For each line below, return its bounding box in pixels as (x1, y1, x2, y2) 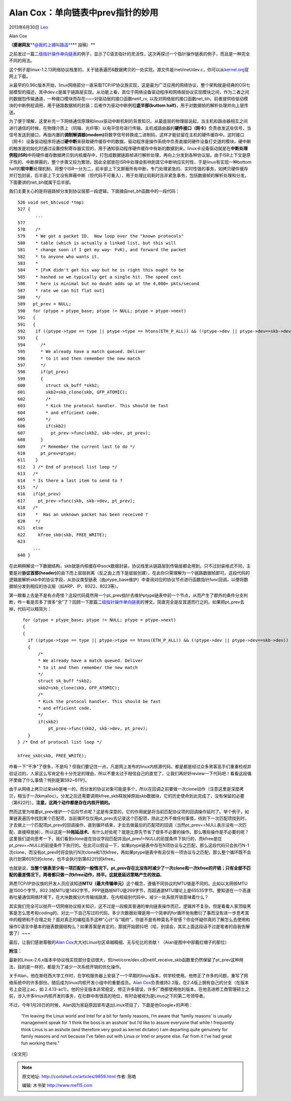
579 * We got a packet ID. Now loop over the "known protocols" (17, 233, 184, 239)
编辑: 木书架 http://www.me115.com (22, 1083, 93, 1088)
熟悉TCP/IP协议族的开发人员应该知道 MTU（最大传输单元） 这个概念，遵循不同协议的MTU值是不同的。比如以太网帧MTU (9, 880, 248, 887)
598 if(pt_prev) (17, 369, 69, 375)
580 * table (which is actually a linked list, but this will (17, 240, 177, 246)
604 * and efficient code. (17, 410, 99, 415)
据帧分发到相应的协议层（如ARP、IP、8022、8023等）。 (9, 583, 121, 589)
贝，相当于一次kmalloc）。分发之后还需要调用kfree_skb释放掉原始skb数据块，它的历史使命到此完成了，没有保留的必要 (9, 793, 244, 798)
